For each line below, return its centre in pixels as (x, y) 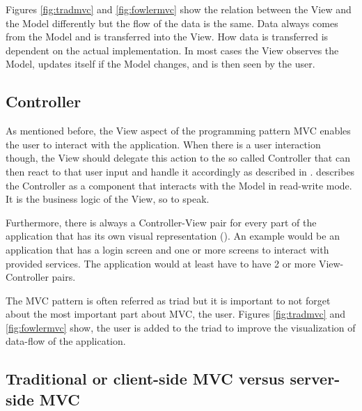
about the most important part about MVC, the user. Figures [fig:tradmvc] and (175, 314)
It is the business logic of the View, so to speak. (108, 199)
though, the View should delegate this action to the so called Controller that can (178, 158)
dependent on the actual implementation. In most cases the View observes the (172, 50)
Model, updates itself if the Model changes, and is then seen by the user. (160, 64)
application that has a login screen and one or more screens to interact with (167, 249)
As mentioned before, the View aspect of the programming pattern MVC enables (178, 131)
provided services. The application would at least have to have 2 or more (161, 263)
